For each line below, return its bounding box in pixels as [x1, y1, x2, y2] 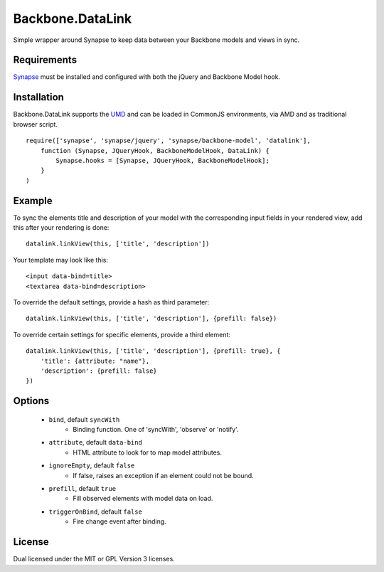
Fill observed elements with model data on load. [73, 494, 213, 503]
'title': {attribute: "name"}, [40, 356, 150, 365]
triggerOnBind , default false [48, 507, 142, 516]
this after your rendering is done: [13, 223, 110, 231]
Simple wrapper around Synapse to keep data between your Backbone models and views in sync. [13, 36, 300, 44]
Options [13, 395, 50, 407]
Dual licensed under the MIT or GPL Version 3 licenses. [13, 555, 176, 563]
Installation [13, 91, 64, 103]
